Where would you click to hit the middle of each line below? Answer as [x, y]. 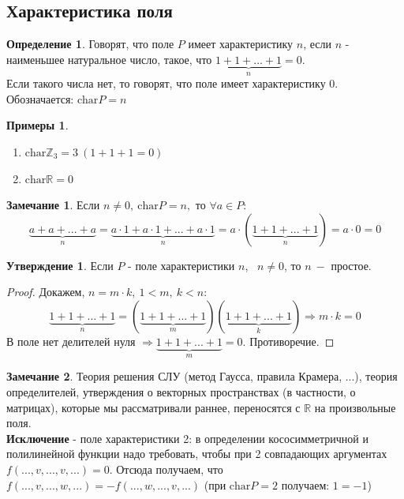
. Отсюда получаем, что [166, 469]
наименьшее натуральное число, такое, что [109, 59]
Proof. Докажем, [46, 292]
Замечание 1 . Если [53, 205]
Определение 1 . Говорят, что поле [90, 44]
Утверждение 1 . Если [60, 265]
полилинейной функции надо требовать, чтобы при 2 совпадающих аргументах [197, 454]
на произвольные [355, 407]
